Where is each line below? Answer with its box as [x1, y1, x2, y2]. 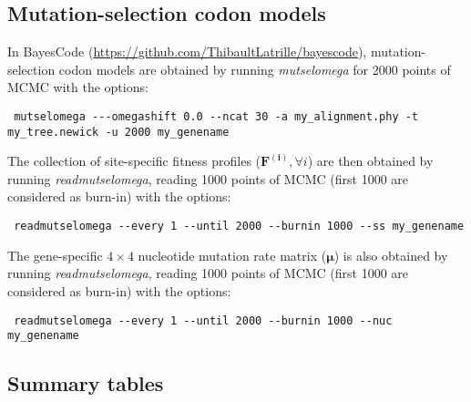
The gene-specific [7, 245, 103, 264]
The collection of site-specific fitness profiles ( [7, 151, 261, 170]
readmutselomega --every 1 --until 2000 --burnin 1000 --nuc [14, 314, 393, 327]
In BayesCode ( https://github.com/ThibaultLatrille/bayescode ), [7, 42, 367, 61]
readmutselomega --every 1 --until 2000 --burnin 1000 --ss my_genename [14, 220, 465, 233]
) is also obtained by [333, 245, 448, 264]
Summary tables [7, 369, 164, 397]
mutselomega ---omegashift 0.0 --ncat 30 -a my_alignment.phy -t [14, 109, 419, 123]
